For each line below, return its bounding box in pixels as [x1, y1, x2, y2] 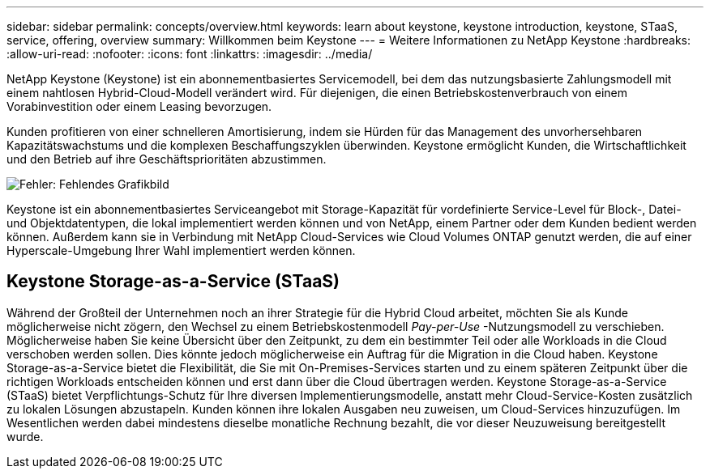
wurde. [6, 429, 44, 443]
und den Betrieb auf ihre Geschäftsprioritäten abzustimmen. [6, 152, 327, 166]
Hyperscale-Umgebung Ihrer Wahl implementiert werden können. [6, 244, 356, 257]
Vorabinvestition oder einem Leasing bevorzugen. [6, 100, 272, 113]
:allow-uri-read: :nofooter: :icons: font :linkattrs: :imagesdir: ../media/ [6, 47, 373, 61]
